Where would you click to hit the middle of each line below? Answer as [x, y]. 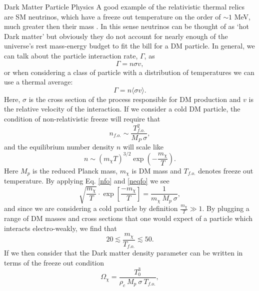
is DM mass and [156, 170]
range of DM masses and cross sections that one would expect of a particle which [128, 218]
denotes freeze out [226, 170]
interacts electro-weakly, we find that [60, 228]
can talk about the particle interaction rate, [71, 55]
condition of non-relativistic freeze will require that [82, 118]
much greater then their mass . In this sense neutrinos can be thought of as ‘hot [126, 26]
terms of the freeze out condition [54, 262]
